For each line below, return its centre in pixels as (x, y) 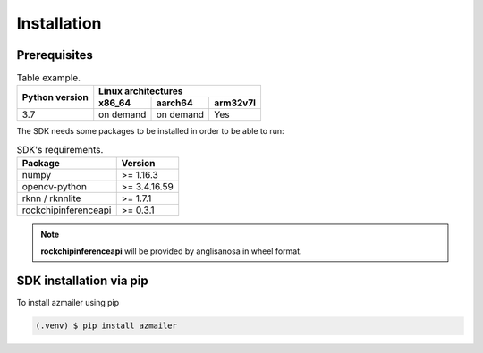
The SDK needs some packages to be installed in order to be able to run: (151, 131)
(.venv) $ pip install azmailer (106, 326)
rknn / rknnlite (51, 198)
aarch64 (175, 103)
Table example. (48, 78)
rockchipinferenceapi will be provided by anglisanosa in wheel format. (172, 251)
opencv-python (54, 187)
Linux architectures (141, 91)
